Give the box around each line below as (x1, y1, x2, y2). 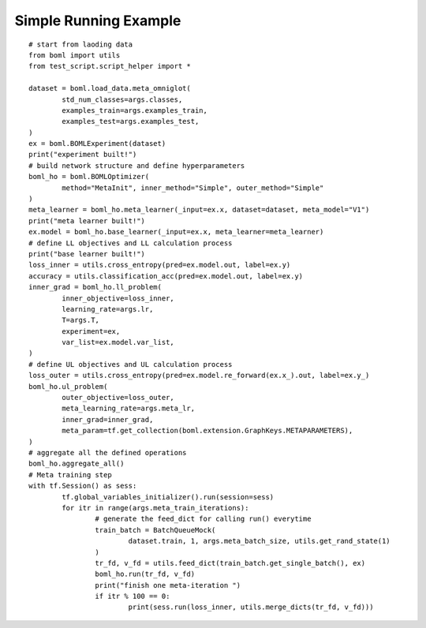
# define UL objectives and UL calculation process (28, 360, 233, 368)
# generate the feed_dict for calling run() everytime (95, 514, 312, 524)
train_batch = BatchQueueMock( (95, 525, 216, 534)
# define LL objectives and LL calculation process (28, 238, 233, 248)
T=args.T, (62, 316, 100, 325)
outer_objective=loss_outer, (62, 393, 175, 402)
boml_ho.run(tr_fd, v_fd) (95, 570, 196, 579)
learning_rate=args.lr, (62, 305, 154, 313)
